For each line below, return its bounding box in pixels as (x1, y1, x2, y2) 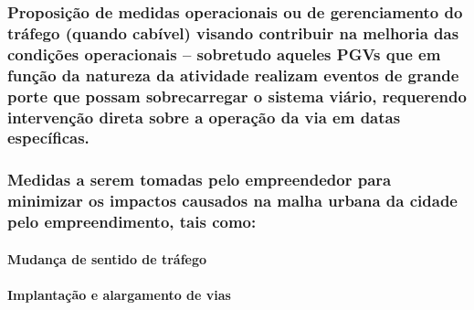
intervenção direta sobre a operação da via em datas (7, 105, 401, 128)
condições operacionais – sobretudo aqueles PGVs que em (7, 42, 441, 65)
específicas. (7, 126, 90, 149)
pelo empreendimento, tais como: (7, 210, 257, 233)
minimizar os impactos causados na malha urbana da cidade (7, 189, 458, 212)
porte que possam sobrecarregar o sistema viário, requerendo (7, 84, 467, 107)
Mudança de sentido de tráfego (7, 249, 207, 268)
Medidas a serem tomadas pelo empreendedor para (7, 168, 392, 191)
